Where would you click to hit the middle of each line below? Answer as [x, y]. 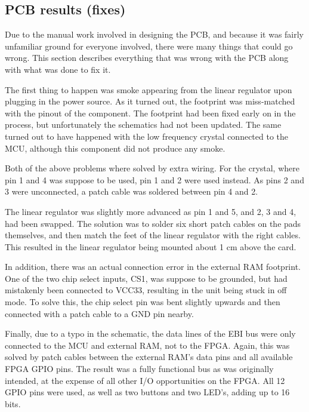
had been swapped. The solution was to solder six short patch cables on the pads [153, 223]
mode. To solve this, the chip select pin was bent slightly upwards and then [143, 302]
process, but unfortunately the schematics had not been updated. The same [143, 124]
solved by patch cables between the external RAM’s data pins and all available [149, 357]
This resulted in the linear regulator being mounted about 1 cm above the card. [151, 246]
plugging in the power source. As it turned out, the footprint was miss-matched [150, 101]
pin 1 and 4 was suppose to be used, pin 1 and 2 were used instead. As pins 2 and [154, 179]
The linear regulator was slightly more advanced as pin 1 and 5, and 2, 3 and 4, [151, 211]
